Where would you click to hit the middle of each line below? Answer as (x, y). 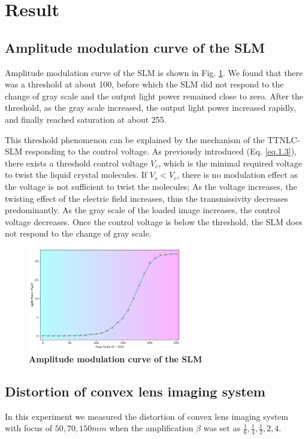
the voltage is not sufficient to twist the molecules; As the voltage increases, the (151, 186)
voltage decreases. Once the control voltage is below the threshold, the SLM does (154, 221)
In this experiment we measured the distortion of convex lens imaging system (147, 416)
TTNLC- (284, 139)
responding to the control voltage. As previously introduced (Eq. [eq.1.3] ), (161, 151)
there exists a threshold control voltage (76, 163)
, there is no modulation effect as (237, 175)
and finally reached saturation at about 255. (86, 119)
